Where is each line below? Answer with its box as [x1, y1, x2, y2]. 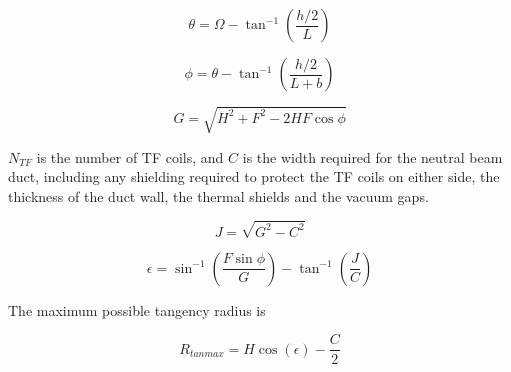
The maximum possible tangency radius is [8, 299, 266, 320]
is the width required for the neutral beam [242, 146, 503, 167]
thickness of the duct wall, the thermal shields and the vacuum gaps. [8, 185, 429, 206]
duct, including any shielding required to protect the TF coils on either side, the [8, 166, 500, 187]
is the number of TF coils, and [36, 146, 224, 167]
